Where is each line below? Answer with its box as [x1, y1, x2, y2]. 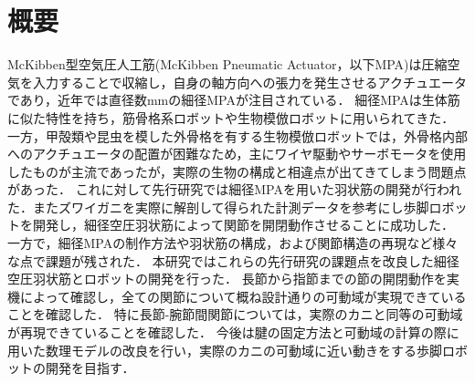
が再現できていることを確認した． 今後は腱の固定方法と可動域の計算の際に [7, 323, 459, 342]
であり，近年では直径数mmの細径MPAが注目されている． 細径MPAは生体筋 [7, 90, 460, 109]
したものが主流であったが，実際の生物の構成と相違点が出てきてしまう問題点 [7, 161, 467, 181]
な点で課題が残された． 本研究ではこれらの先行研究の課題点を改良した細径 [7, 251, 459, 270]
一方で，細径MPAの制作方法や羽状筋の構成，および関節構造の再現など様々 [7, 233, 459, 253]
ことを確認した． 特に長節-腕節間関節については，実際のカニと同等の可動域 [7, 305, 463, 324]
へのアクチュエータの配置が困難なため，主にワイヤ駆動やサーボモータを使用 [7, 144, 467, 163]
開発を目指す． [45, 358, 135, 378]
